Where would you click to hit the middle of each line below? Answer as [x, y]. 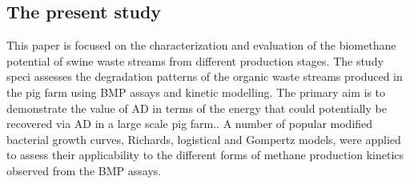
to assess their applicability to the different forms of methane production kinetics [205, 155]
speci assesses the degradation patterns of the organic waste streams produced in [205, 76]
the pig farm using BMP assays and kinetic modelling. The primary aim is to [196, 92]
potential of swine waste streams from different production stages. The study [195, 60]
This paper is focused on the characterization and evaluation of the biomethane [201, 45]
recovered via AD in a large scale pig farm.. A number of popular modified [190, 124]
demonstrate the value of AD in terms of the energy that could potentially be [197, 108]
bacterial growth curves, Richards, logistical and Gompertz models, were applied [204, 139]
